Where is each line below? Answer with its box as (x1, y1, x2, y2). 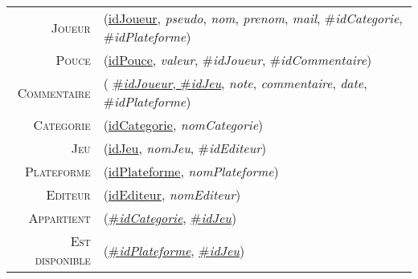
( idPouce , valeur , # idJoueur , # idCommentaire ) (103, 51, 372, 69)
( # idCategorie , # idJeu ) (103, 208, 237, 227)
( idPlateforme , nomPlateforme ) (103, 162, 279, 180)
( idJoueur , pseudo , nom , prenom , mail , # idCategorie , (103, 9, 403, 27)
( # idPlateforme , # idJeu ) (103, 241, 245, 260)
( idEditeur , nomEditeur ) (103, 185, 241, 204)
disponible (35, 250, 91, 269)
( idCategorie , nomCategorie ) (103, 115, 264, 134)
